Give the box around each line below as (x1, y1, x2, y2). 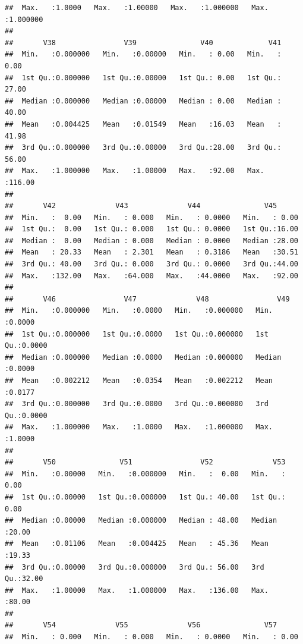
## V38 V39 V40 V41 (5, 38, 282, 47)
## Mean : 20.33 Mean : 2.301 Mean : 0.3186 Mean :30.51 (5, 248, 298, 257)
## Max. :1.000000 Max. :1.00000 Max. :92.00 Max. (5, 167, 264, 175)
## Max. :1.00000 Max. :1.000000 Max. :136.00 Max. (5, 586, 269, 595)
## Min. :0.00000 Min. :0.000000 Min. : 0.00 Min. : (5, 469, 286, 478)
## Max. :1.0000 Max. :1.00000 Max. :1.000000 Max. (5, 4, 269, 12)
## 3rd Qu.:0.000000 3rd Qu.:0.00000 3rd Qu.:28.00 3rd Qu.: (5, 143, 282, 152)
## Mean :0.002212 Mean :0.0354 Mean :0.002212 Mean (5, 376, 273, 385)
